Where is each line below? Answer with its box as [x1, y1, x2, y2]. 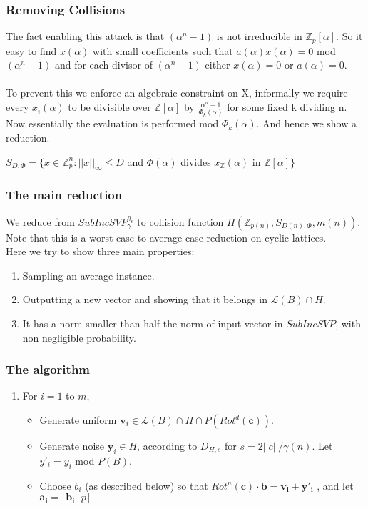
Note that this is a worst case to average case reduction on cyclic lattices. [6, 229, 327, 244]
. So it [336, 29, 363, 44]
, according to [137, 438, 198, 453]
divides [180, 154, 211, 169]
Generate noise [39, 438, 105, 453]
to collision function [137, 214, 224, 229]
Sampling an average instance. [22, 267, 155, 282]
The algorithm [6, 360, 91, 378]
